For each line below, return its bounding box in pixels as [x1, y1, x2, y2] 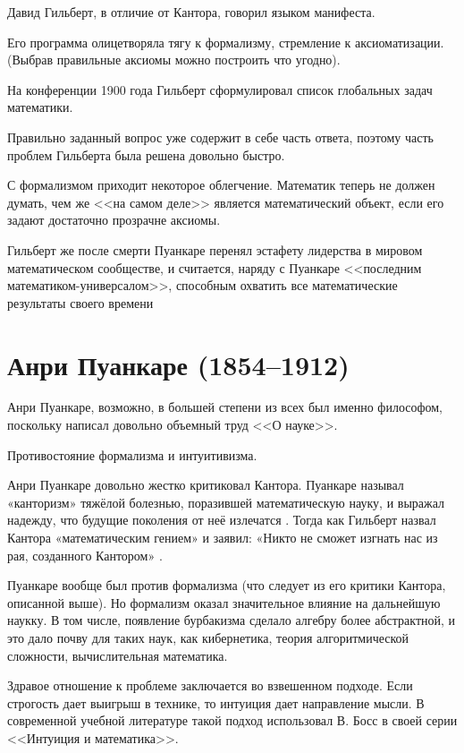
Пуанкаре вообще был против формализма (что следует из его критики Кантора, [7, 576, 446, 595]
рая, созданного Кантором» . [7, 545, 163, 564]
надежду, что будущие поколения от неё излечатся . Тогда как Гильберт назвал [7, 510, 436, 529]
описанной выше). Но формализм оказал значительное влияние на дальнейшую [7, 593, 441, 612]
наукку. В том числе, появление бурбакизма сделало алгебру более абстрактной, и [7, 611, 456, 629]
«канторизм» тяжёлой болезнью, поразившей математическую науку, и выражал [7, 492, 445, 511]
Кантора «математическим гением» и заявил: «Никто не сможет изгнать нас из [7, 528, 438, 546]
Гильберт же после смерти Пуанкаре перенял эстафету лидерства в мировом [7, 240, 423, 259]
